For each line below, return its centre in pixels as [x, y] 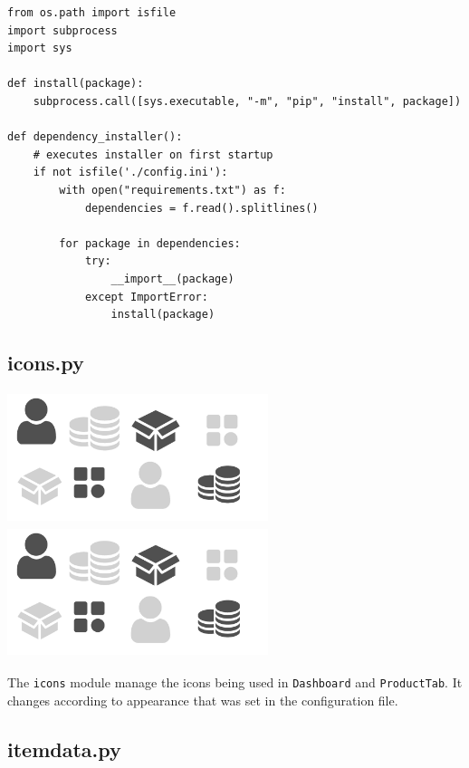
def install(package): [76, 84]
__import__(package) [172, 278]
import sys [40, 48]
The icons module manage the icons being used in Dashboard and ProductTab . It [235, 682]
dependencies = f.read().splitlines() [201, 208]
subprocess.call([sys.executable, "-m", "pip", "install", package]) [247, 101]
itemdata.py [64, 749]
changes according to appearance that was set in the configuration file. [203, 700]
